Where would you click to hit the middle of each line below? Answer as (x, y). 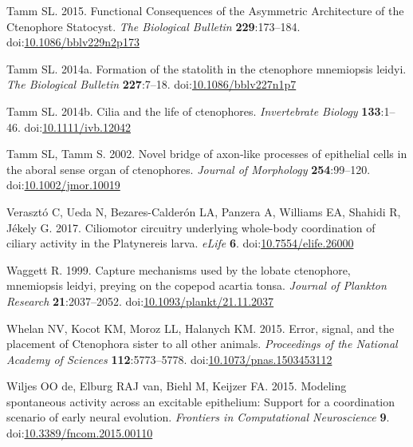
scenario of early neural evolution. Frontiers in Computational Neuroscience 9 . (198, 417)
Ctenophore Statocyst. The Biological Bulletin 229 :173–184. (153, 26)
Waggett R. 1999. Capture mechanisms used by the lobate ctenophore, (179, 269)
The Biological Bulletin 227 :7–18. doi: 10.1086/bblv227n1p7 (151, 84)
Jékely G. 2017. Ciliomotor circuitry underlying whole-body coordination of (191, 227)
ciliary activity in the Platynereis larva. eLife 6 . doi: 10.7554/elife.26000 (180, 243)
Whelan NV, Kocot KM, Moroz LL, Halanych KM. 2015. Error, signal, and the (201, 328)
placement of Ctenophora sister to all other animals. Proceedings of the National (202, 344)
